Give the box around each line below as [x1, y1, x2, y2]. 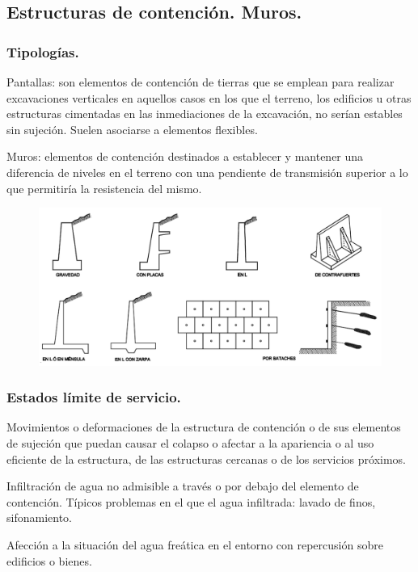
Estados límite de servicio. [6, 387, 181, 407]
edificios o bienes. [6, 552, 92, 569]
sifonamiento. [6, 509, 72, 526]
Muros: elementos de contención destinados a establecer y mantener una [6, 148, 364, 165]
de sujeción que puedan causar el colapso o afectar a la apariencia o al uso [6, 435, 374, 451]
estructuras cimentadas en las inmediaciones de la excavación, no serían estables [6, 105, 403, 122]
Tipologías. [6, 41, 79, 61]
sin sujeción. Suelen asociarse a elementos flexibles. [6, 120, 258, 137]
